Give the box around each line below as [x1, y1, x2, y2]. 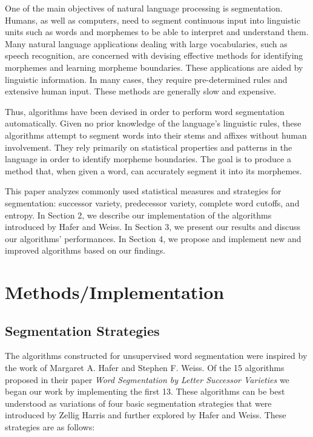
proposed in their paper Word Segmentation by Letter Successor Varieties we [5, 373, 289, 386]
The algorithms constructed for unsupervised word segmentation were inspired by [5, 349, 308, 362]
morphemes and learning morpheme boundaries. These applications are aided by [5, 61, 303, 73]
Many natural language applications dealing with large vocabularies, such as [5, 37, 288, 50]
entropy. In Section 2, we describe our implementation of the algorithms [5, 208, 272, 221]
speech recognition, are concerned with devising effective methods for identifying [5, 49, 303, 62]
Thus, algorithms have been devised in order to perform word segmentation [5, 105, 285, 117]
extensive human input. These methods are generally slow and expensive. [5, 85, 277, 97]
